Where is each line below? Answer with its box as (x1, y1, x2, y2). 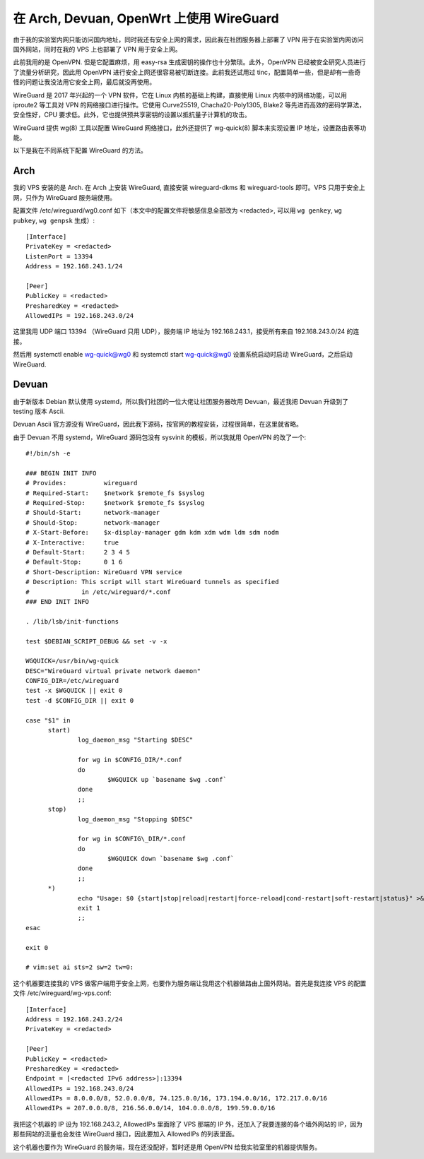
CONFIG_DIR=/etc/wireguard (25, 677, 119, 685)
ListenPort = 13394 (25, 252, 93, 261)
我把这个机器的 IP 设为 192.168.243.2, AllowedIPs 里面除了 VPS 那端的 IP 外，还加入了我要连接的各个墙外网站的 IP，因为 (13, 1119, 363, 1128)
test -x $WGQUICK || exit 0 (25, 687, 123, 695)
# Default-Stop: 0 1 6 (25, 558, 123, 566)
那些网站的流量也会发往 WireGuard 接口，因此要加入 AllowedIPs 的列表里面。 (13, 1130, 238, 1139)
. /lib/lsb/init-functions (25, 617, 119, 625)
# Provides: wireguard (25, 479, 138, 487)
